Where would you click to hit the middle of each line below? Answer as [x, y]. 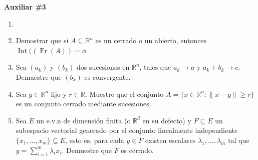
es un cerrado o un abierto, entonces [151, 40]
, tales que [155, 67]
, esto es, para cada [95, 140]
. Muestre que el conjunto [124, 94]
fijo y [59, 94]
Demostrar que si [42, 40]
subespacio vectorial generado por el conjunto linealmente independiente [127, 130]
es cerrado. [137, 150]
